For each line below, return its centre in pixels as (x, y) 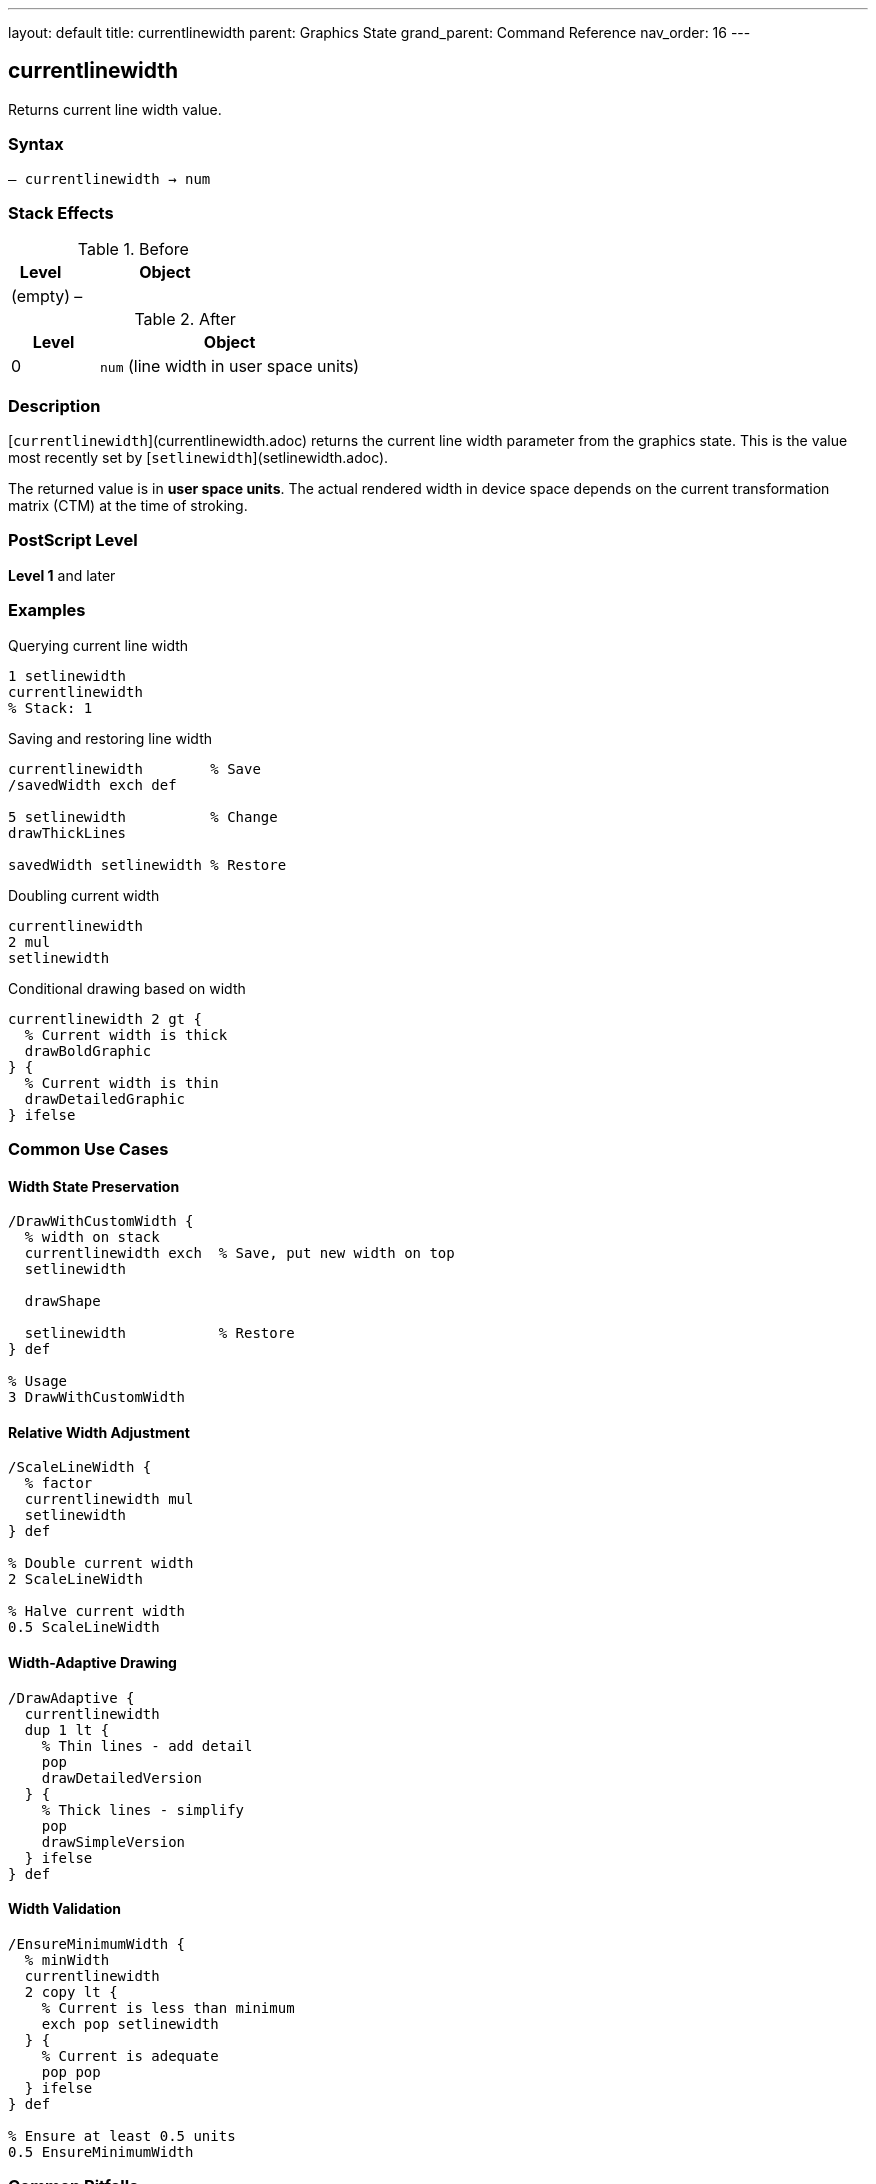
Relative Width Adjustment (99, 1432)
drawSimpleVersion (113, 1841)
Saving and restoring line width (110, 738)
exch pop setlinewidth (130, 2023)
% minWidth (67, 1959)
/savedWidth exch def (92, 784)
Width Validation (65, 1909)
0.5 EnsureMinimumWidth (101, 2151)
